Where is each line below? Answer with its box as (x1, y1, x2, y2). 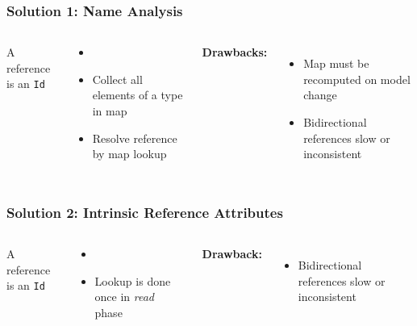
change (303, 86, 337, 103)
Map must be (303, 55, 369, 72)
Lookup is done (94, 272, 171, 289)
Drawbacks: (202, 44, 268, 61)
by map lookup (92, 145, 167, 162)
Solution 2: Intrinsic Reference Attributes (6, 202, 283, 222)
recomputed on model (303, 70, 411, 87)
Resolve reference (92, 129, 177, 146)
